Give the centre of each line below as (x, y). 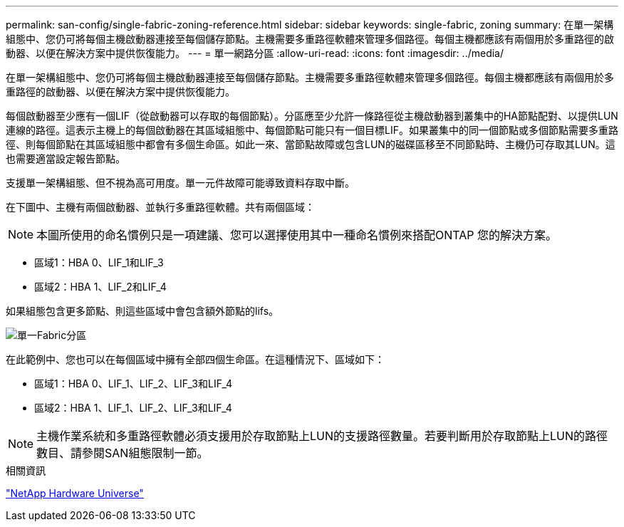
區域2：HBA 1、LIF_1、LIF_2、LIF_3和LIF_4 (133, 408)
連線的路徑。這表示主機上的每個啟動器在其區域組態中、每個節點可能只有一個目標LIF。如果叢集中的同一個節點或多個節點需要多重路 (312, 130)
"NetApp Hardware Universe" (75, 493)
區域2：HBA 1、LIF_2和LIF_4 (100, 287)
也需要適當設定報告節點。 (66, 158)
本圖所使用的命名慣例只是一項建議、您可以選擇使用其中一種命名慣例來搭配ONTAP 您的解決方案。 (297, 235)
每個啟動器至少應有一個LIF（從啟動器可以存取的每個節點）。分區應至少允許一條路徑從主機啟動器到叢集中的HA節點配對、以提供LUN (312, 116)
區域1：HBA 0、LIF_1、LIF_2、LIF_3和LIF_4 (134, 383)
